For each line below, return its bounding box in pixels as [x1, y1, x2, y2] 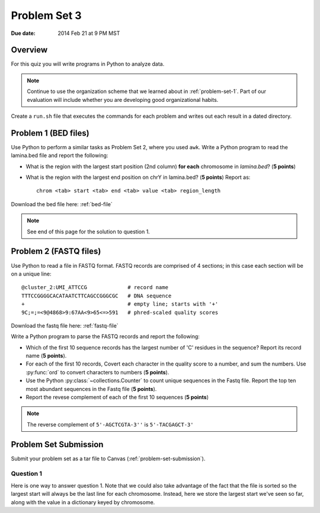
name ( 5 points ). [25, 352, 67, 360]
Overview [11, 45, 48, 55]
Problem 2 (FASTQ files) [11, 246, 101, 256]
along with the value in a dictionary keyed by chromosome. [11, 498, 155, 506]
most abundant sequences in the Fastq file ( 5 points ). [25, 385, 157, 392]
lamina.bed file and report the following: [11, 152, 108, 159]
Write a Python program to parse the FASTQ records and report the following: [11, 333, 200, 340]
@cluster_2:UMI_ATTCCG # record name [21, 284, 169, 291]
